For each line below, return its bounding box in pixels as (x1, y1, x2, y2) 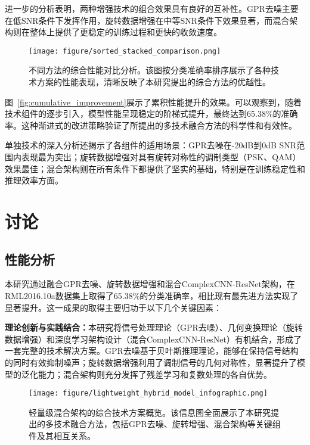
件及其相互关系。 (29, 429, 95, 441)
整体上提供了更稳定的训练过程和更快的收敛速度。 (29, 26, 222, 38)
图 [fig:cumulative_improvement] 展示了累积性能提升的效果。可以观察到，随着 (5, 95, 302, 108)
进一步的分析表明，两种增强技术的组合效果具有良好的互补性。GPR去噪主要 (5, 2, 299, 14)
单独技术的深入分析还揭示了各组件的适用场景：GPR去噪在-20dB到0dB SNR (5, 139, 297, 151)
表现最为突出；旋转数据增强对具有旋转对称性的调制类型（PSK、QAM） (21, 151, 301, 163)
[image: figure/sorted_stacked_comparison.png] (29, 46, 221, 55)
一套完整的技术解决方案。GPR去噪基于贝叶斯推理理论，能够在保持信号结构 (5, 344, 299, 357)
